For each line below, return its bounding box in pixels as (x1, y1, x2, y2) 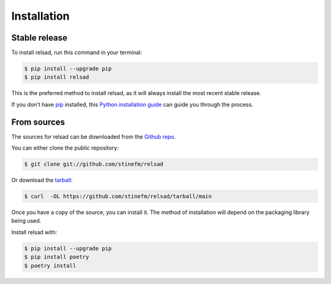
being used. (11, 217, 42, 225)
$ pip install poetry (24, 253, 89, 261)
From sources (11, 117, 66, 127)
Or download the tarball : (11, 177, 73, 184)
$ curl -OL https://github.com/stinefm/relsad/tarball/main (24, 193, 212, 200)
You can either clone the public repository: (11, 144, 119, 152)
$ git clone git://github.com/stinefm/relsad (24, 161, 164, 168)
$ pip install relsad (24, 74, 89, 81)
